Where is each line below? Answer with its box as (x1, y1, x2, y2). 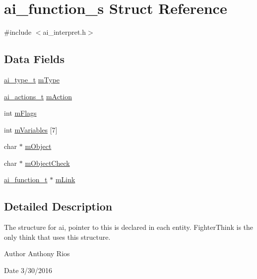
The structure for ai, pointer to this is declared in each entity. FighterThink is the (4, 222, 254, 232)
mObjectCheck (25, 157, 70, 168)
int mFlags (4, 108, 37, 118)
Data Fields (4, 51, 65, 67)
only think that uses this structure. (4, 231, 111, 242)
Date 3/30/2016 (4, 265, 53, 276)
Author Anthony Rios (4, 248, 70, 259)
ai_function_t (4, 174, 48, 185)
